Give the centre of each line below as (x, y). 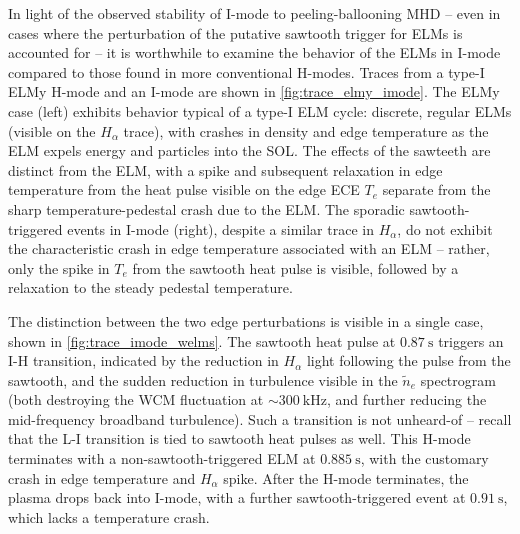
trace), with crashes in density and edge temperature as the (306, 130)
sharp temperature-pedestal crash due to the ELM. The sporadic (206, 208)
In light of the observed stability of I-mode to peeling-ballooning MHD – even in (254, 13)
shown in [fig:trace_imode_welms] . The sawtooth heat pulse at (202, 340)
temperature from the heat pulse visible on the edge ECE (184, 189)
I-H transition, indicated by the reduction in (143, 360)
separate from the (436, 189)
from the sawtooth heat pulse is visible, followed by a (295, 267)
